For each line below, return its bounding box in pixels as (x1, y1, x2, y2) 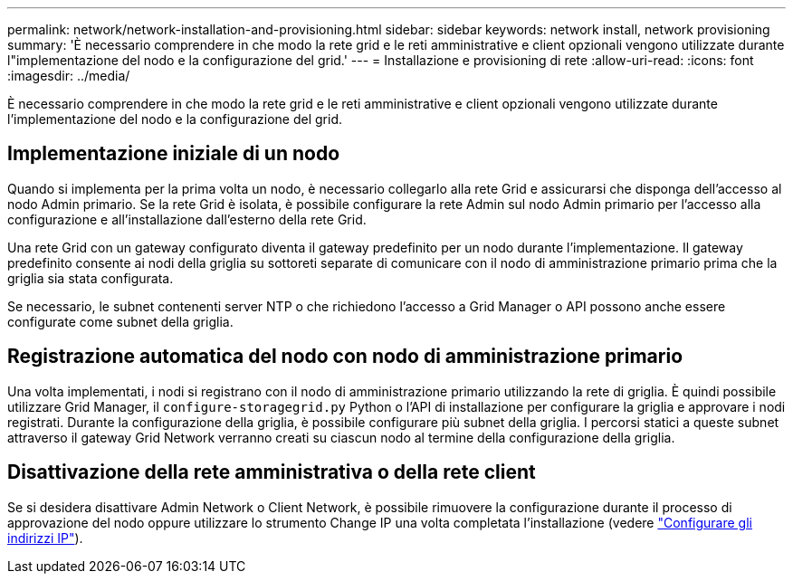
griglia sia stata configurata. (7, 270, 174, 286)
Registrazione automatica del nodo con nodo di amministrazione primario (7, 345, 683, 368)
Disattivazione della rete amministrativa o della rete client (7, 461, 536, 484)
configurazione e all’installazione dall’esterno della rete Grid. (7, 211, 367, 227)
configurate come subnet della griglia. (7, 313, 234, 329)
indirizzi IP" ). (7, 529, 83, 546)
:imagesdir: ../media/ (7, 68, 130, 83)
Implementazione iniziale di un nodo (7, 142, 340, 166)
